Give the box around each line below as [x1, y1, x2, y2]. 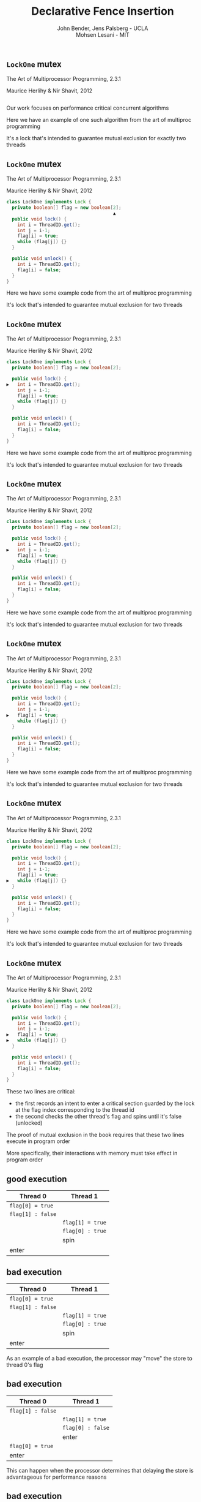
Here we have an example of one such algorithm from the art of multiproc [6, 116, 191, 124]
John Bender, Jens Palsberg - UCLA [57, 25, 148, 32]
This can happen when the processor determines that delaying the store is [6, 1466, 194, 1474]
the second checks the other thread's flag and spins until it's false [15, 1113, 182, 1120]
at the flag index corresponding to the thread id [15, 1106, 134, 1114]
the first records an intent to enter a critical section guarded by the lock [15, 1100, 195, 1107]
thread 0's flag [6, 1361, 43, 1368]
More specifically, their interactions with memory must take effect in [6, 1150, 178, 1157]
